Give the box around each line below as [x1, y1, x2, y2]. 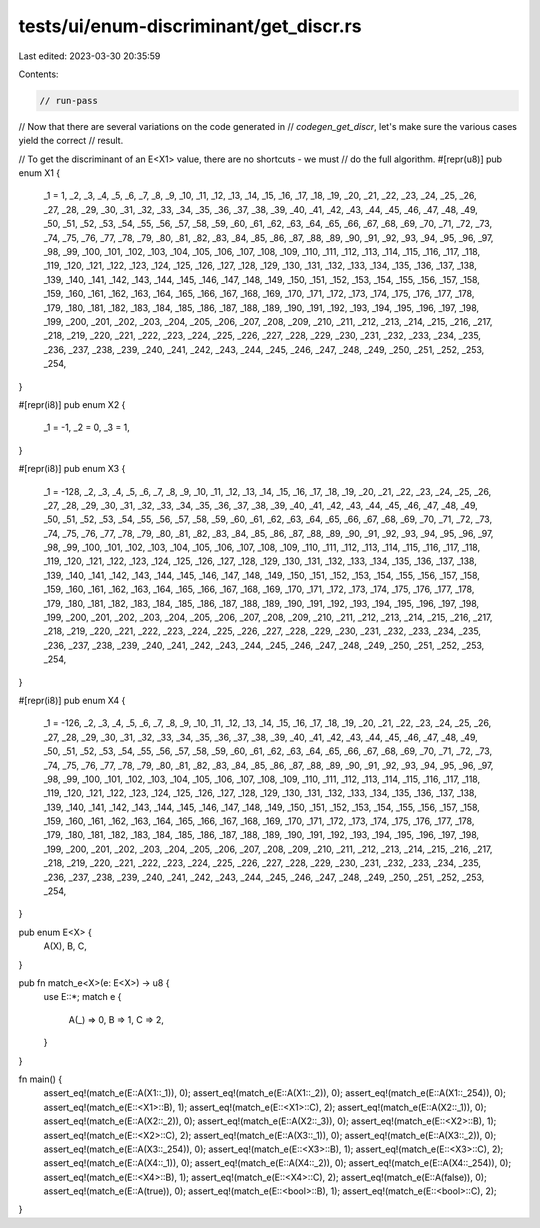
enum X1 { [18, 167, 61, 179]
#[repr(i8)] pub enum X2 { [18, 398, 126, 410]
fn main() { [18, 1073, 63, 1085]
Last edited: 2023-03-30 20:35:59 [18, 50, 161, 62]
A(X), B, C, [43, 940, 87, 952]
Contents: [18, 68, 59, 80]
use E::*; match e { [43, 991, 122, 1003]
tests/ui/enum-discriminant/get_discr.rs [18, 15, 362, 37]
